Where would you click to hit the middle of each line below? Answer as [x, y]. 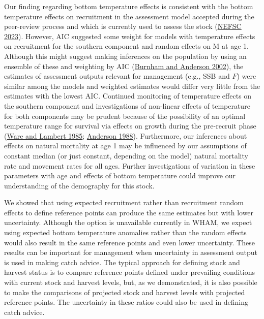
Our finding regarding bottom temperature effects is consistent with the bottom [129, 6]
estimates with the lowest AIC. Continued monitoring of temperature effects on [128, 96]
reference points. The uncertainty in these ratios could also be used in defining [126, 302]
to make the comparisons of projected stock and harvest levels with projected [125, 292]
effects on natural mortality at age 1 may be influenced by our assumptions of [125, 146]
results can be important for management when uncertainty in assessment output [131, 252]
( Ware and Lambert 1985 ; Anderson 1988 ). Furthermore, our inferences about [126, 135]
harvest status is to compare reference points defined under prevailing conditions [130, 272]
